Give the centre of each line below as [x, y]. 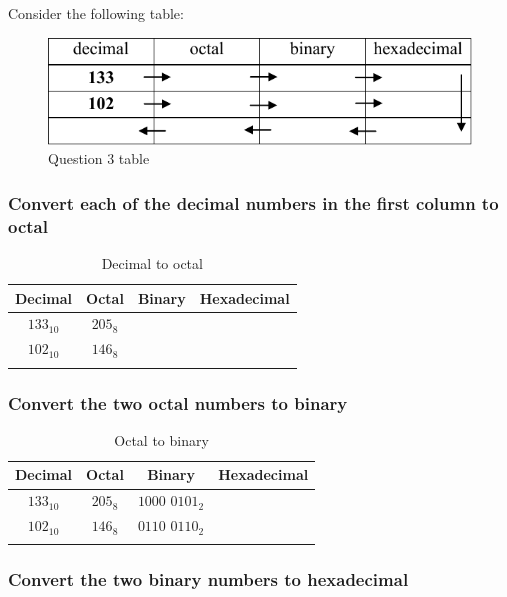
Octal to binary [161, 439]
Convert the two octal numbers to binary [178, 402]
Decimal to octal [152, 262]
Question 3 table [99, 158]
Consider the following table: [96, 13]
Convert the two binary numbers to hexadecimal [208, 579]
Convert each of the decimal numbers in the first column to [253, 202]
